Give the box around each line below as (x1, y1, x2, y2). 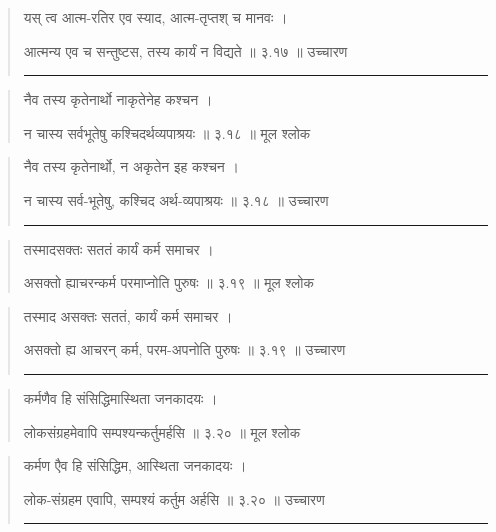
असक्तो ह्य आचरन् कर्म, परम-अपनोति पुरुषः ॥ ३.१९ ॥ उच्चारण (23, 339, 346, 360)
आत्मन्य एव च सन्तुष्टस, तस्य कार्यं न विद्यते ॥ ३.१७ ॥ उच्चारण (23, 40, 348, 61)
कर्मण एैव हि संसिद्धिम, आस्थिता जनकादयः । (23, 455, 247, 476)
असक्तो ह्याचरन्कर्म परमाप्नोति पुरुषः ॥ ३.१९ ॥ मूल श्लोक (23, 272, 314, 293)
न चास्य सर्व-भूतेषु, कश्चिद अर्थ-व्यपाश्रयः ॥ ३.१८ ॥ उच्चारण (23, 189, 329, 210)
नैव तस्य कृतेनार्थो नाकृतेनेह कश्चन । (23, 89, 213, 110)
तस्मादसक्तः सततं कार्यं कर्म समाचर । (23, 238, 214, 259)
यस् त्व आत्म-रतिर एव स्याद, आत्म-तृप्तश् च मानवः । (23, 7, 288, 27)
